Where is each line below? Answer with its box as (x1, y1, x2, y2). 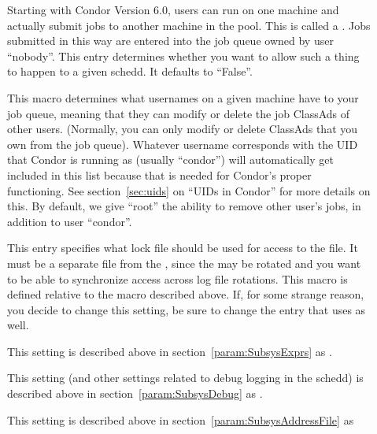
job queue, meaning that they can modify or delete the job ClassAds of (7, 105, 350, 121)
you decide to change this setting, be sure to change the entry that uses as (7, 301, 366, 317)
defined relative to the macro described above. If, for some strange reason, (7, 286, 364, 302)
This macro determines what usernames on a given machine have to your (7, 89, 359, 106)
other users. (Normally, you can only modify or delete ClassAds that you (7, 121, 358, 137)
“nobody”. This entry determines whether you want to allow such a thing (7, 47, 360, 64)
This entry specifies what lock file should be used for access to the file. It (7, 239, 358, 256)
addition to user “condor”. (7, 213, 132, 229)
